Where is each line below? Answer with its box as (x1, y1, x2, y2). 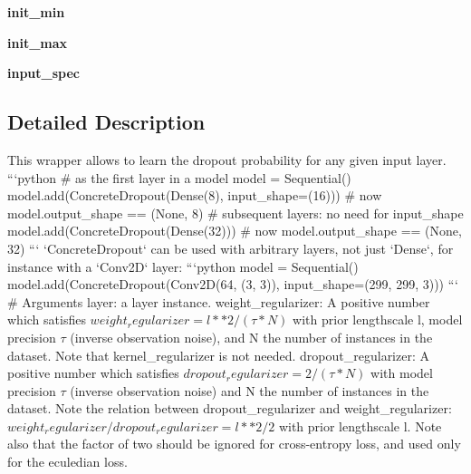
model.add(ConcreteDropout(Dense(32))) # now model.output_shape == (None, (7, 221, 462, 240)
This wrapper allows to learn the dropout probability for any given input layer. (7, 150, 447, 169)
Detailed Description (7, 108, 206, 136)
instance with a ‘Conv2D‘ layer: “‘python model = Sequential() (7, 256, 359, 276)
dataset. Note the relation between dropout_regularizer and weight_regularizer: (7, 399, 452, 418)
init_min (7, 3, 65, 21)
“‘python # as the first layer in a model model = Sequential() (7, 168, 351, 187)
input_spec (7, 63, 81, 82)
